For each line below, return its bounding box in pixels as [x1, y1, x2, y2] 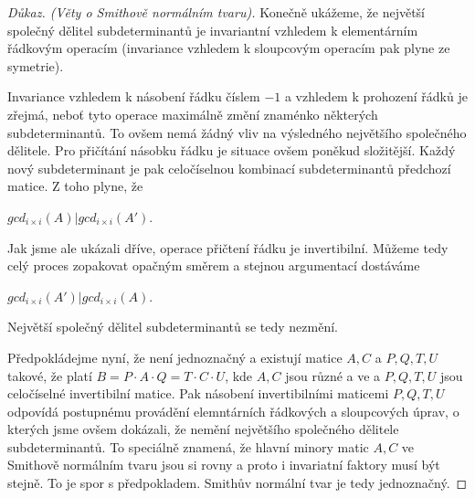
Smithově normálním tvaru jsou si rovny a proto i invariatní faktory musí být [7, 455, 440, 474]
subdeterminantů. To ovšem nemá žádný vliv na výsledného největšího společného [7, 122, 467, 142]
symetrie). [7, 56, 64, 75]
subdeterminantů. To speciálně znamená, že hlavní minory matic [7, 437, 369, 456]
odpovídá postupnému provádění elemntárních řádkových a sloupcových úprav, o [7, 401, 459, 420]
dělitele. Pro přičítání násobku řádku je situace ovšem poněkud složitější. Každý [7, 141, 456, 160]
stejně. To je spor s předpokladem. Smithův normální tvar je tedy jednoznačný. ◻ [7, 473, 468, 493]
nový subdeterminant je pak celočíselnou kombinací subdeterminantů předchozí [7, 158, 451, 177]
